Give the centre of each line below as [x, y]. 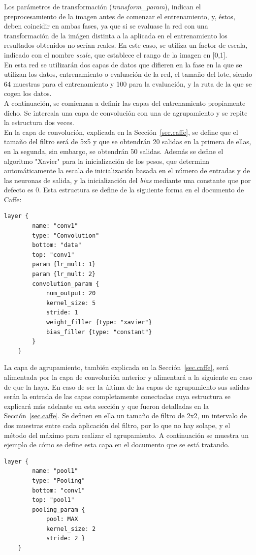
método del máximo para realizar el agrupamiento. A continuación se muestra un [126, 435]
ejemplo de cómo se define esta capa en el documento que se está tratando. [117, 445]
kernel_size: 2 [71, 529]
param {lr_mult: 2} [64, 274]
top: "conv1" [53, 255]
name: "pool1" [55, 471]
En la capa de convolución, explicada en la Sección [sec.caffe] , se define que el [121, 132]
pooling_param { [59, 509]
